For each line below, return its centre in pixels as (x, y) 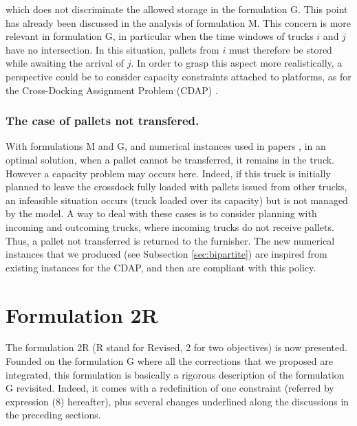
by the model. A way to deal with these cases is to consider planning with (161, 213)
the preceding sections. (53, 415)
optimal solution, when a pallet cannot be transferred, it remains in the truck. (170, 159)
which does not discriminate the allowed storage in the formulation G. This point (177, 9)
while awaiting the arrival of (65, 63)
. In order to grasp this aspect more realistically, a (237, 63)
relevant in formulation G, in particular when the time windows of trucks (160, 36)
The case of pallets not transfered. (102, 121)
